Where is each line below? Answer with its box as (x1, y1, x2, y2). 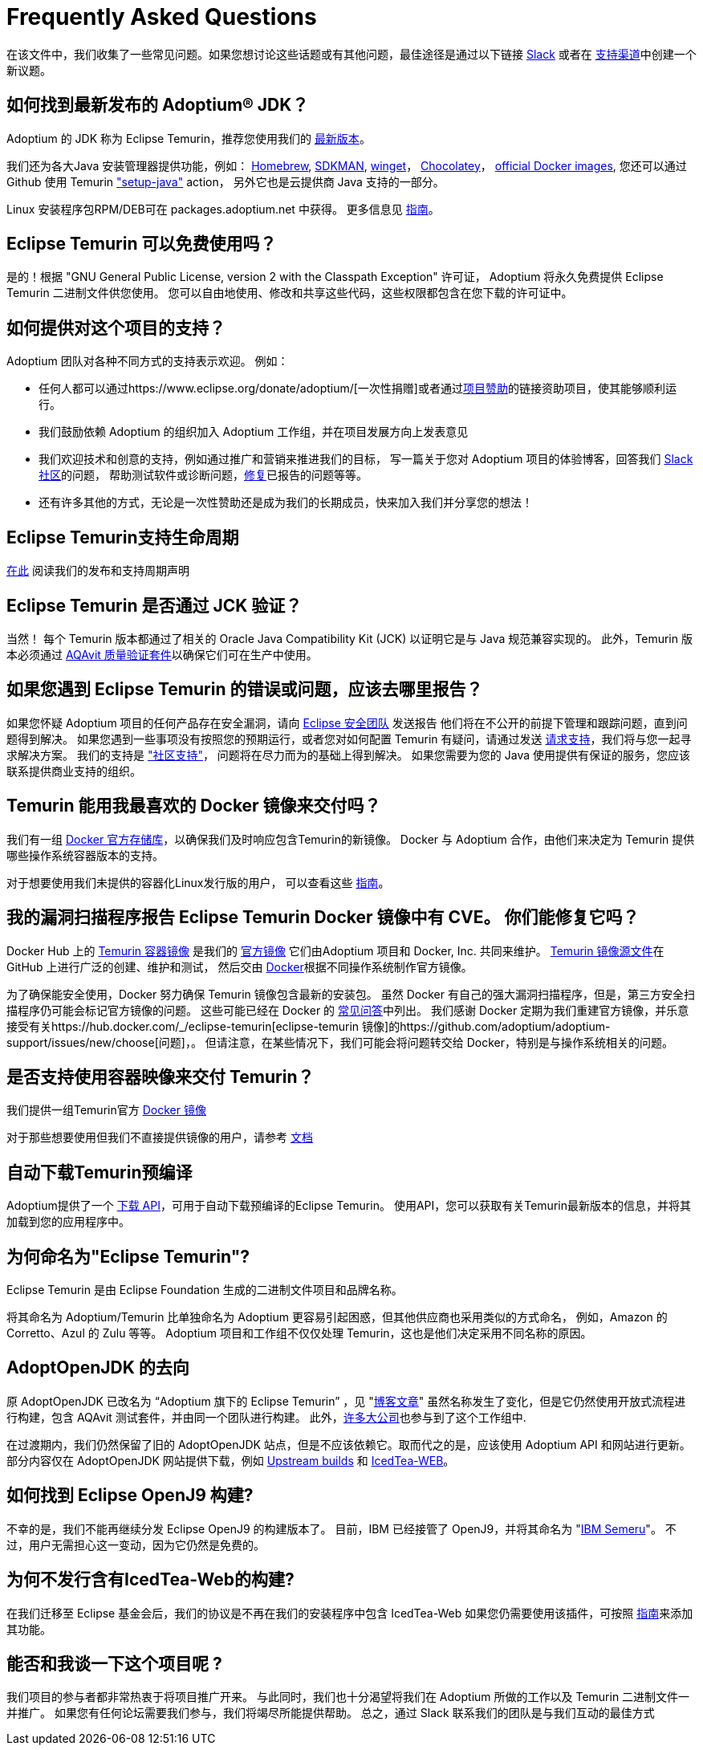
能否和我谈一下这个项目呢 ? (6, 1653, 222, 1674)
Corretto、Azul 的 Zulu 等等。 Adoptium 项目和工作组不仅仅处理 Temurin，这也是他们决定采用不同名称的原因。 (6, 1326, 592, 1341)
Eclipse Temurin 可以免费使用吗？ (6, 234, 277, 254)
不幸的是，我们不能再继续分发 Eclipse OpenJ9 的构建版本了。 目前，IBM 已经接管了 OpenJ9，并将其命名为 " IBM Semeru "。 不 (6, 1521, 677, 1536)
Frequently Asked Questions (6, 3, 317, 31)
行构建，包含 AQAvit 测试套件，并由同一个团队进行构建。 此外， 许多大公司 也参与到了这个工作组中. (6, 1410, 526, 1424)
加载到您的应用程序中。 (6, 1215, 130, 1229)
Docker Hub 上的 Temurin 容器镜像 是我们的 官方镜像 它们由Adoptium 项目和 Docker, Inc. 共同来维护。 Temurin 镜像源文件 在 (6, 943, 664, 958)
